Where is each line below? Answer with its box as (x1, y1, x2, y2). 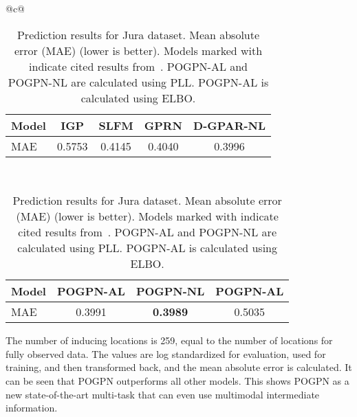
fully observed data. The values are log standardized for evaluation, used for (6, 346, 326, 361)
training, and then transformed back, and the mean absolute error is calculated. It (6, 360, 352, 374)
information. (6, 401, 58, 415)
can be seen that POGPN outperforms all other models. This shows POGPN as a (6, 373, 349, 387)
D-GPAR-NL (193, 117, 266, 133)
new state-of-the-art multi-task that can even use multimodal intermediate (6, 387, 320, 401)
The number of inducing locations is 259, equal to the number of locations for (6, 333, 333, 348)
